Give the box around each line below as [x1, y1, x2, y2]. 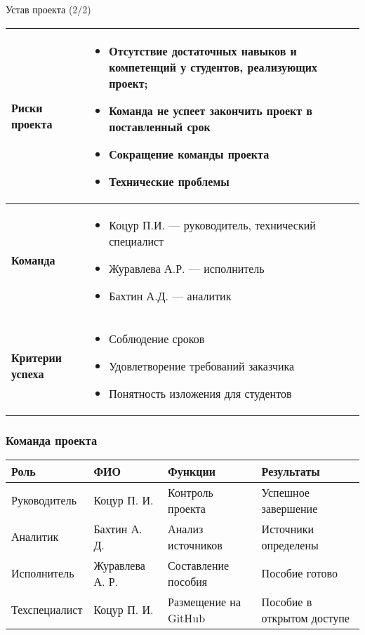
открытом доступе [261, 609, 350, 626]
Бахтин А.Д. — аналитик [109, 287, 232, 304]
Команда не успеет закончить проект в [109, 102, 312, 119]
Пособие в [261, 593, 312, 610]
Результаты [261, 462, 320, 479]
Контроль [168, 483, 213, 500]
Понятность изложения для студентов [109, 385, 292, 401]
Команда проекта [6, 431, 98, 448]
